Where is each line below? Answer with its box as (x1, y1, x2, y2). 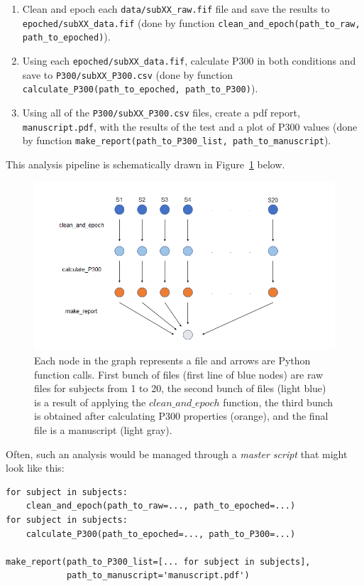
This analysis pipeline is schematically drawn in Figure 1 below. (6, 156, 285, 171)
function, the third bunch (223, 394, 333, 409)
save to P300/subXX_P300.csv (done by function (22, 67, 233, 82)
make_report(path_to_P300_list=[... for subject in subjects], (6, 556, 311, 567)
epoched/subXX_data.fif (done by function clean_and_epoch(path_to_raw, (22, 15, 360, 30)
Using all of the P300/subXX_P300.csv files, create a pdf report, (22, 104, 300, 119)
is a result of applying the (34, 394, 146, 409)
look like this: (6, 460, 65, 475)
